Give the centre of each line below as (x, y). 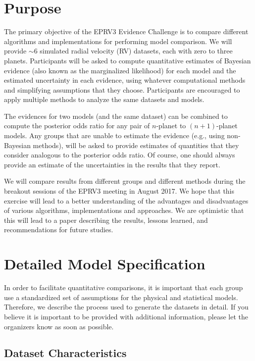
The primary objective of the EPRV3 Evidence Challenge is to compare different (126, 31)
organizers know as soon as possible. (59, 326)
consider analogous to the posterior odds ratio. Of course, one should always (120, 155)
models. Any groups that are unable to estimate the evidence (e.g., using (114, 135)
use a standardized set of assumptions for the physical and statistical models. (121, 297)
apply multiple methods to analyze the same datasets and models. (104, 99)
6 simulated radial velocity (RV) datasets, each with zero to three (133, 51)
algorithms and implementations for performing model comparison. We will (118, 41)
